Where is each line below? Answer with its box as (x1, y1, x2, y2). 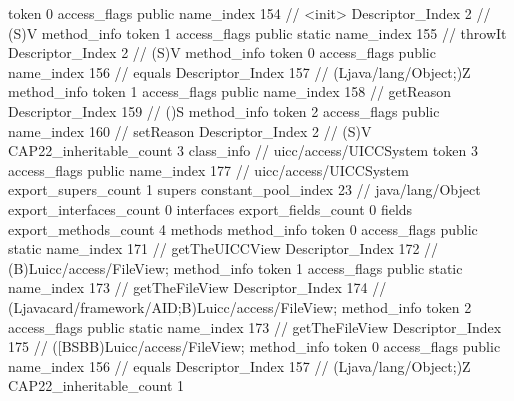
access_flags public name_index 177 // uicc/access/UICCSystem (8, 159, 409, 180)
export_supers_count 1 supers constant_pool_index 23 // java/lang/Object (8, 179, 481, 200)
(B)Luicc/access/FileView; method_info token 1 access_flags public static (8, 257, 463, 278)
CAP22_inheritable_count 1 (8, 375, 185, 396)
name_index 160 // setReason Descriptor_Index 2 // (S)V (8, 120, 372, 141)
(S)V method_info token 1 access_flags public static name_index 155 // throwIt (8, 22, 507, 43)
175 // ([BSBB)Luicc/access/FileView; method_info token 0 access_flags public (8, 336, 501, 357)
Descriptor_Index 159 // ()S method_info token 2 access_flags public (8, 100, 440, 121)
